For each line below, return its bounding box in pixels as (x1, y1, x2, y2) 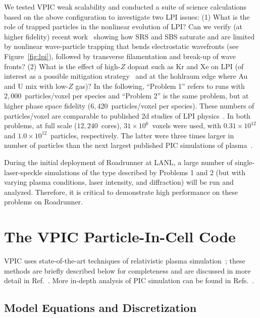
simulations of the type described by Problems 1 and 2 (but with (44, 167, 245, 177)
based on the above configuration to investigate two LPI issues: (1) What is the (4, 11, 250, 22)
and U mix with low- (4, 80, 69, 91)
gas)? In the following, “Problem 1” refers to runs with (75, 80, 245, 91)
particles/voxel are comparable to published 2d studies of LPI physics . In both (4, 110, 250, 121)
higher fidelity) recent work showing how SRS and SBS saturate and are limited (4, 31, 255, 41)
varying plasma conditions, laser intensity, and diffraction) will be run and (4, 177, 234, 187)
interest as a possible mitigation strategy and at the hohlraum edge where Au (4, 71, 248, 81)
